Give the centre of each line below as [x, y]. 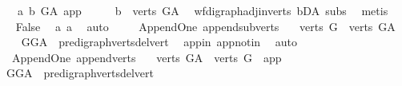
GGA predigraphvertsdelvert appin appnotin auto [159, 42]
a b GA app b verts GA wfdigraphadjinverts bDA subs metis [203, 10]
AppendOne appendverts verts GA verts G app [147, 57]
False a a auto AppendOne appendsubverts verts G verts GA [205, 26]
